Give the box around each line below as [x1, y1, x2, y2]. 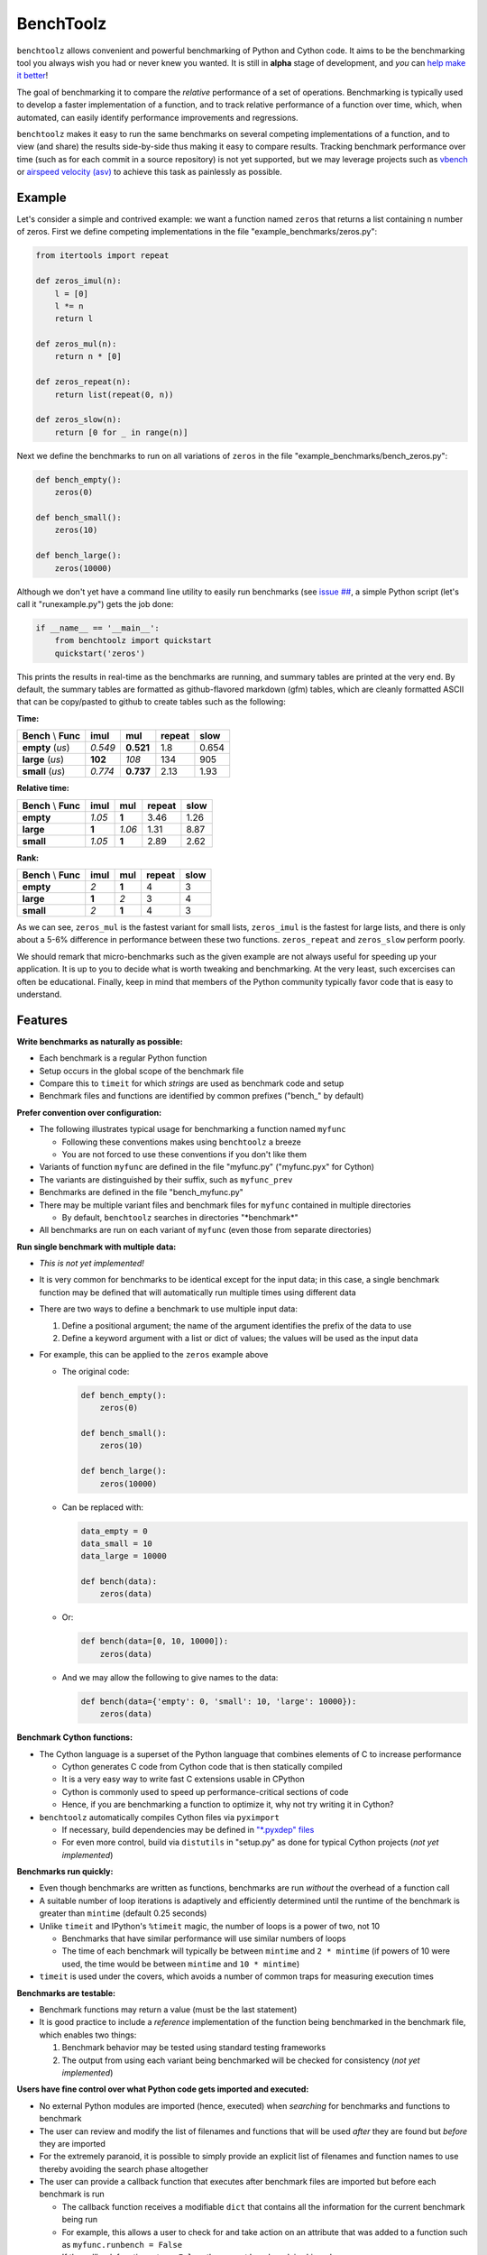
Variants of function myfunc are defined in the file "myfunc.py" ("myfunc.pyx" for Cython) [39, 1162, 374, 1173]
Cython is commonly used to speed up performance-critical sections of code [61, 1786, 349, 1797]
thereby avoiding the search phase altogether [39, 2163, 209, 2174]
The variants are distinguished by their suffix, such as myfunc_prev [39, 1174, 293, 1185]
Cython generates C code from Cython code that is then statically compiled [61, 1761, 343, 1772]
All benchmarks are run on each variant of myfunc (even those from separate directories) [39, 1225, 372, 1236]
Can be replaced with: [61, 1502, 144, 1513]
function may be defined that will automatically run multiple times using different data [39, 1286, 356, 1298]
